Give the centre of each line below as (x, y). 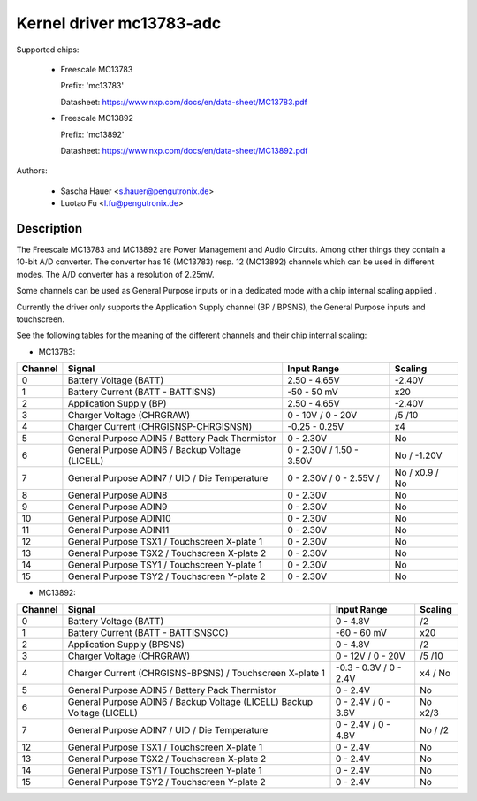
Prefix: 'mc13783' (92, 86)
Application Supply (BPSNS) (126, 645)
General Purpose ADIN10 (119, 519)
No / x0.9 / (416, 473)
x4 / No (435, 674)
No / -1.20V (418, 455)
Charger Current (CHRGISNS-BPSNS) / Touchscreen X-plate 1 (197, 674)
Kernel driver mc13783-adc (119, 23)
